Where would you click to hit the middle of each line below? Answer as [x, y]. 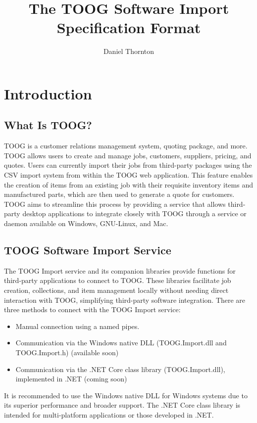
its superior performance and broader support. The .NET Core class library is [122, 405]
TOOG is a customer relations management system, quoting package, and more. [126, 146]
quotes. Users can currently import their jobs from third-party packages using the [128, 165]
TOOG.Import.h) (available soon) [67, 352]
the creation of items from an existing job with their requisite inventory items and [128, 184]
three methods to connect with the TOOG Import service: [92, 309]
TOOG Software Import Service [88, 250]
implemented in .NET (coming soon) [71, 379]
